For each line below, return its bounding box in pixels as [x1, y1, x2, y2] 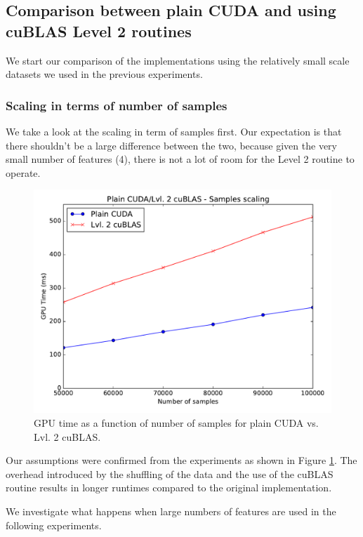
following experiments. [6, 517, 102, 532]
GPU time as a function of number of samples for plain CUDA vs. [34, 415, 319, 430]
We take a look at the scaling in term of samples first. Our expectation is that [6, 124, 342, 138]
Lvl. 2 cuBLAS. [34, 429, 101, 444]
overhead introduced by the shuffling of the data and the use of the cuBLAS [6, 466, 334, 481]
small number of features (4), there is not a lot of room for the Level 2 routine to [6, 152, 355, 166]
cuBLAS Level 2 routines [6, 20, 192, 41]
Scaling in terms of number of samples [6, 96, 227, 114]
